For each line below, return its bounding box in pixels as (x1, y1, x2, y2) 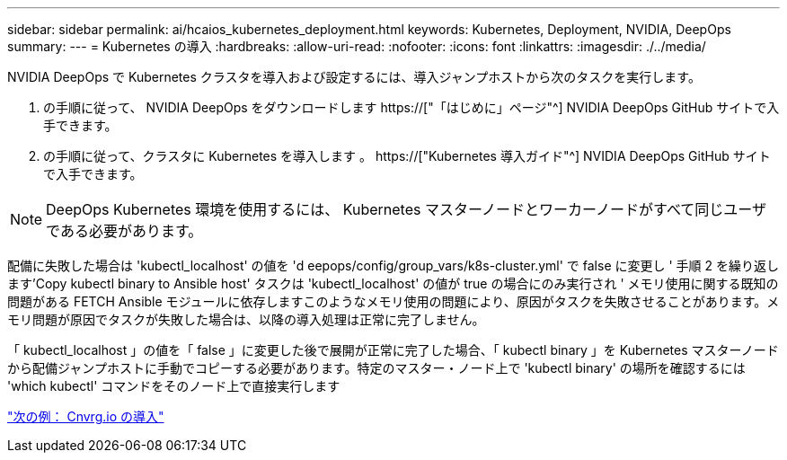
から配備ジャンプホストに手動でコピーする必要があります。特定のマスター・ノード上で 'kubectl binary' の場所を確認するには (7, 360, 746, 376)
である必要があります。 (46, 222, 203, 240)
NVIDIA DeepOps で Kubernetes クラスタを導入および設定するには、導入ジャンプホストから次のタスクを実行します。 (7, 69, 701, 84)
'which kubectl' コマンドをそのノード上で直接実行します (7, 378, 340, 394)
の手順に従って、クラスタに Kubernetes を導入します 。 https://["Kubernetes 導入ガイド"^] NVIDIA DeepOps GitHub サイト (43, 148, 771, 164)
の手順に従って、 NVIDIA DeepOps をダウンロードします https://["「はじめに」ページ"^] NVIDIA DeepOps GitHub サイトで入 (43, 100, 780, 115)
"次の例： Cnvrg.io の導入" (7, 409, 164, 424)
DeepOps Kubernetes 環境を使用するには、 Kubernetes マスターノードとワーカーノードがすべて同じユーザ (46, 200, 766, 218)
